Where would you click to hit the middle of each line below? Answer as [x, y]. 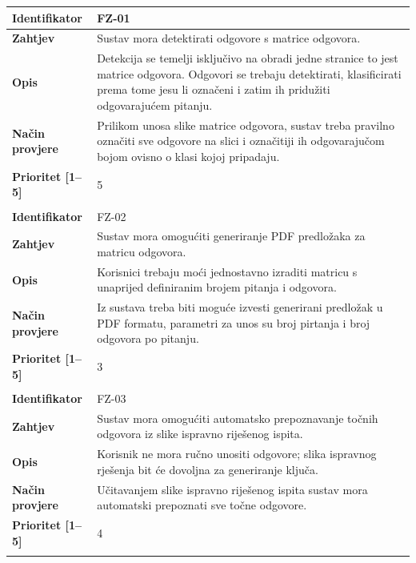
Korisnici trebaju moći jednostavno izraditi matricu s [227, 271]
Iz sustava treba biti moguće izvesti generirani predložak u [240, 307]
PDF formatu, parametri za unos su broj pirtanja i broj [234, 322]
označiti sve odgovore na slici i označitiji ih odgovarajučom [241, 141]
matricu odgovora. [142, 251]
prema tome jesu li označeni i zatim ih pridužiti [214, 89]
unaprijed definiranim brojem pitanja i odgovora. [217, 287]
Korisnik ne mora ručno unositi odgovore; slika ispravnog [237, 454]
